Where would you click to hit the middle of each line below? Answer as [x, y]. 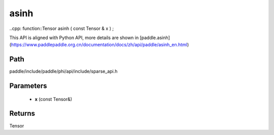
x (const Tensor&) [54, 99]
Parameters [28, 86]
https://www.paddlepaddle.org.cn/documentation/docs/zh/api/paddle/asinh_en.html [99, 45]
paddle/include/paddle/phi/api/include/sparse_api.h [63, 72]
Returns [22, 113]
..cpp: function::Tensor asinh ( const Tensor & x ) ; [62, 28]
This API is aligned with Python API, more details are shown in [74, 38]
